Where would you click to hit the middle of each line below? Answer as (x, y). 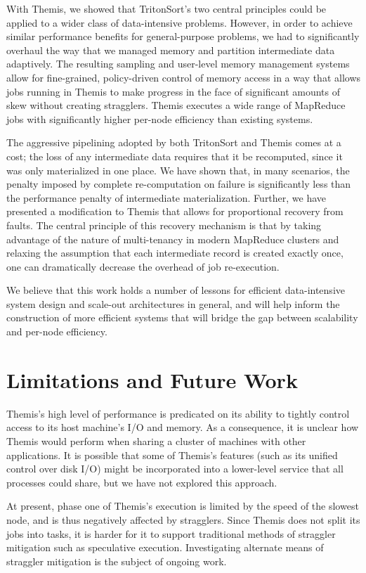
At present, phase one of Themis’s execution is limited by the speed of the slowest (183, 506)
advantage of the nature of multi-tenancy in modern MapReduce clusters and (173, 239)
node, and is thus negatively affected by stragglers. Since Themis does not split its (183, 519)
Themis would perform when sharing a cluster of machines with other (156, 440)
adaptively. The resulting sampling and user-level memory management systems (178, 64)
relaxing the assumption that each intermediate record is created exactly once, (175, 253)
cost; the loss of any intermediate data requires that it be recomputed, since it (175, 156)
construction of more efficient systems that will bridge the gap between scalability (182, 317)
